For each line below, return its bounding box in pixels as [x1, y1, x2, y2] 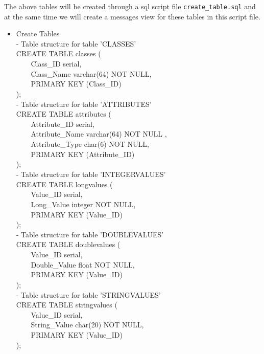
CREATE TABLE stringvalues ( [16, 299, 117, 310]
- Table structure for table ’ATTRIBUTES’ [16, 98, 152, 109]
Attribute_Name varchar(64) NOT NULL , [31, 128, 167, 139]
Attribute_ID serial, [31, 118, 94, 129]
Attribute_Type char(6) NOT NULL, [31, 139, 149, 149]
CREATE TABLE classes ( [16, 48, 101, 59]
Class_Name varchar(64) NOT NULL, [31, 68, 152, 79]
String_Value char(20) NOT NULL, [31, 319, 144, 330]
